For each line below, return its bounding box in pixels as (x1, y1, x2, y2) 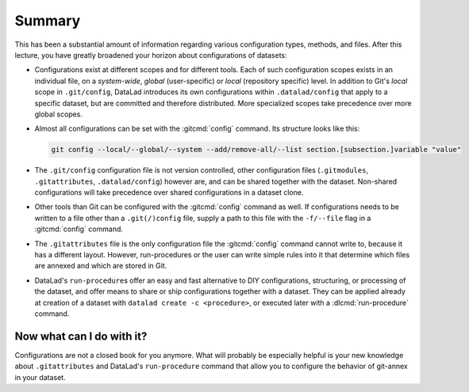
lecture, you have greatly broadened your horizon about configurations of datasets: (14, 50, 287, 59)
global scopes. (34, 109, 83, 119)
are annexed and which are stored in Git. (34, 261, 167, 271)
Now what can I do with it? (14, 329, 148, 343)
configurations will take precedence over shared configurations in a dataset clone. (34, 188, 304, 197)
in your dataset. (14, 372, 67, 382)
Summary (14, 12, 81, 29)
